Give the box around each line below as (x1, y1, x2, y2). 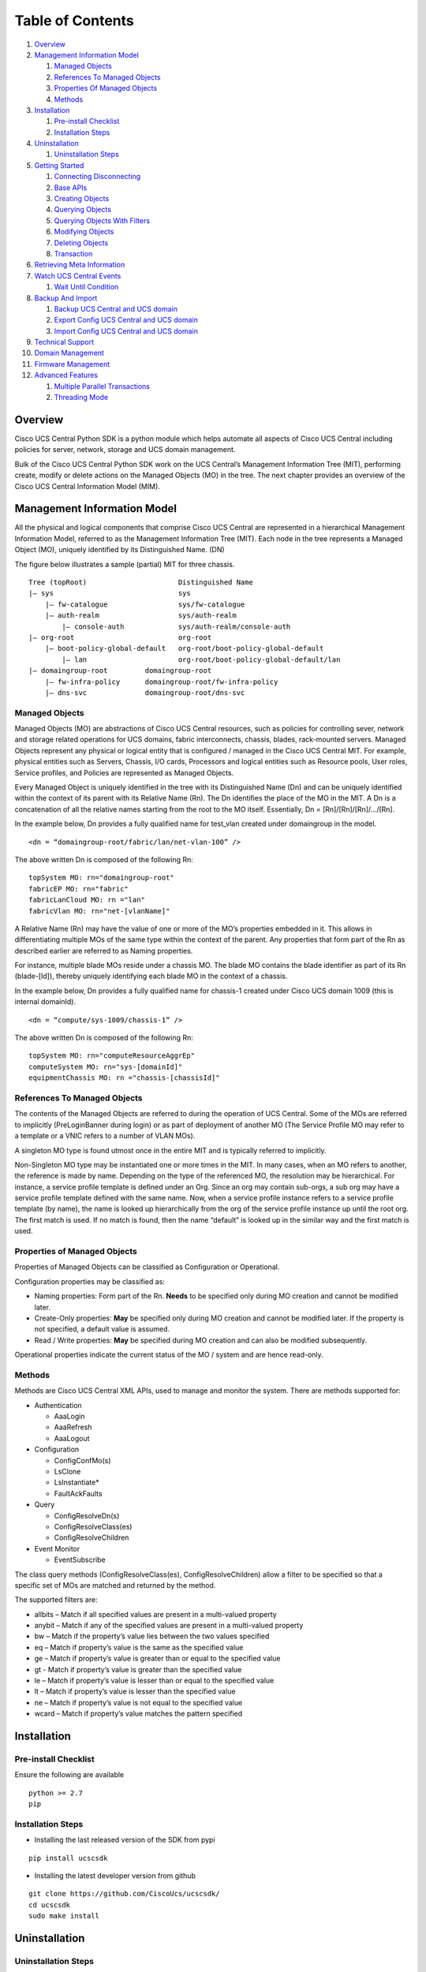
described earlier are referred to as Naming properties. (14, 946, 193, 955)
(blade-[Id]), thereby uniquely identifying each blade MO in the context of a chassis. (14, 971, 288, 981)
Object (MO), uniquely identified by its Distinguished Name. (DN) (14, 545, 225, 555)
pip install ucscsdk (28, 1854, 108, 1862)
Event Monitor (34, 1544, 80, 1553)
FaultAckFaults (54, 1488, 103, 1498)
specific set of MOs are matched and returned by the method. (14, 1580, 216, 1589)
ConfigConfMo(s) (54, 1455, 111, 1465)
